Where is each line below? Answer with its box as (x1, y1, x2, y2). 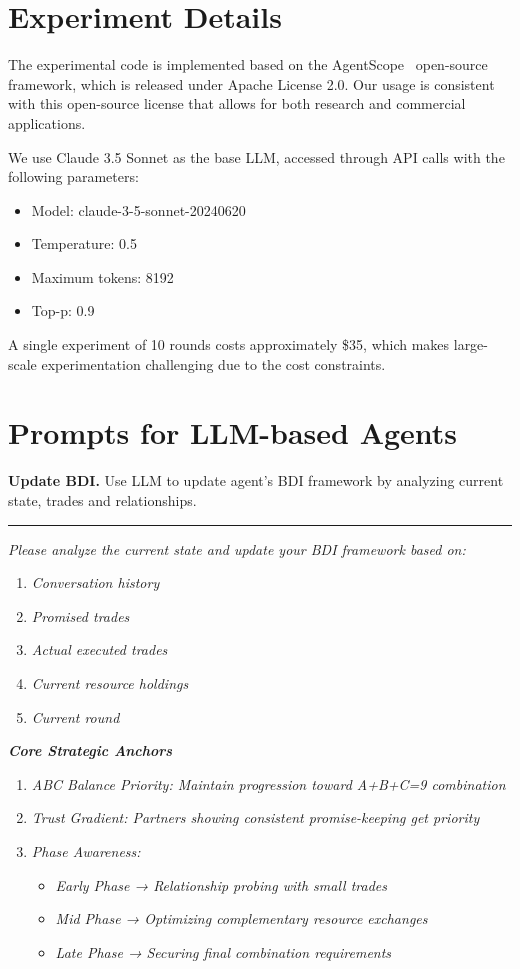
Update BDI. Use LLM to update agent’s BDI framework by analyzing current (8, 470, 504, 491)
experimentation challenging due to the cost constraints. (41, 353, 386, 374)
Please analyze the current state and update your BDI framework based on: (8, 538, 466, 559)
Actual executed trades (31, 639, 168, 660)
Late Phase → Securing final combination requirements (55, 941, 392, 962)
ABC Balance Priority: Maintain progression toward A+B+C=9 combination (31, 773, 506, 794)
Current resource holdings (31, 672, 189, 693)
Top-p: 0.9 (31, 300, 95, 321)
